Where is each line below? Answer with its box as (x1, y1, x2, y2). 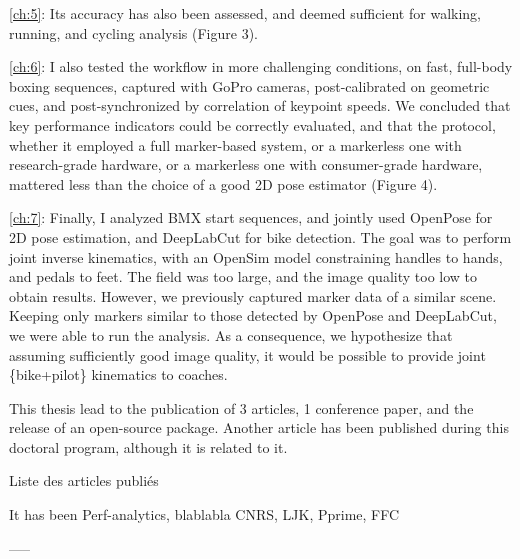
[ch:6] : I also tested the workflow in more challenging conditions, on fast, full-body (9, 56, 513, 77)
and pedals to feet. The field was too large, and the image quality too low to (9, 266, 478, 287)
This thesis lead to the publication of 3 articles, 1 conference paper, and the (9, 397, 474, 418)
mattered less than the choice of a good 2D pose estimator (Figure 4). (9, 173, 438, 194)
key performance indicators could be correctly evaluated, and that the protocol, (9, 114, 496, 135)
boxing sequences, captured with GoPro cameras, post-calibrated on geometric (9, 75, 490, 96)
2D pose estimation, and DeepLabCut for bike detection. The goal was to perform (9, 226, 512, 247)
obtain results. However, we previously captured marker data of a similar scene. (9, 285, 497, 306)
